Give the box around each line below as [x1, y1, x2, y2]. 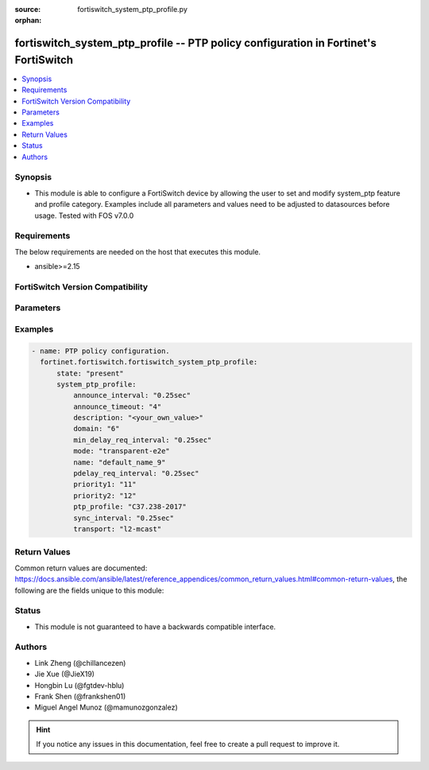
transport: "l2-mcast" [72, 525, 162, 533]
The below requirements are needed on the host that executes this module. [14, 247, 261, 256]
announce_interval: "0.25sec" [72, 391, 191, 400]
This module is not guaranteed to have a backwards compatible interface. [34, 621, 276, 632]
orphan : [14, 16, 42, 25]
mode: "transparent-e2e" [72, 446, 170, 456]
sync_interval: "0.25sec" [72, 513, 175, 523]
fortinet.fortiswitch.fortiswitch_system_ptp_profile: [40, 358, 258, 367]
